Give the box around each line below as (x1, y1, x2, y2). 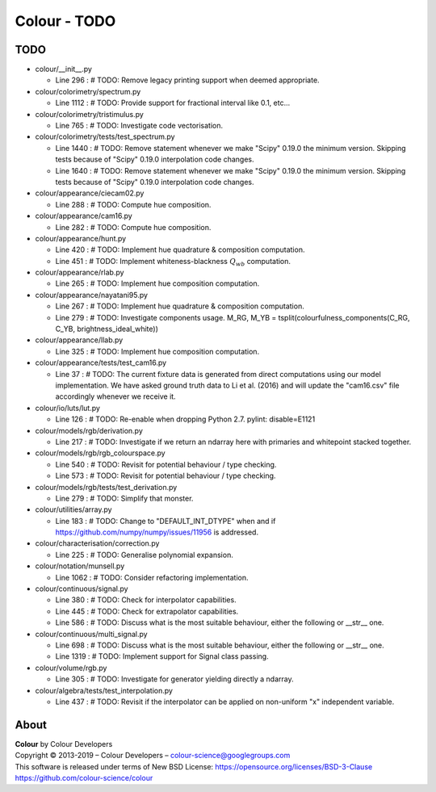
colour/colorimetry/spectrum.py (35, 86, 141, 96)
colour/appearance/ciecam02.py (35, 188, 145, 198)
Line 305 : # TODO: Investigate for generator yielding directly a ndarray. (55, 674, 294, 684)
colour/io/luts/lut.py (35, 403, 101, 413)
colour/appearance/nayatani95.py (35, 290, 149, 300)
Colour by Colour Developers (15, 739, 113, 748)
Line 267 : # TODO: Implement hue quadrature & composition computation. (55, 301, 304, 311)
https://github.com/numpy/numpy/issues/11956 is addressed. (55, 527, 258, 537)
